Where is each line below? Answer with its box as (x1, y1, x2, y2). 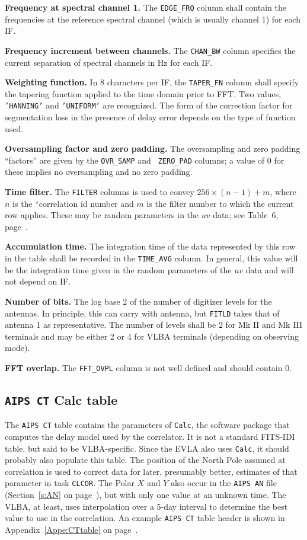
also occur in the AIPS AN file (170, 477, 277, 489)
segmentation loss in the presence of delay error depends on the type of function (5, 111, 296, 123)
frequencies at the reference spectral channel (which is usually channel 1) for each (5, 12, 301, 25)
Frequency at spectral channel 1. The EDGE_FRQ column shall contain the (5, 1, 286, 13)
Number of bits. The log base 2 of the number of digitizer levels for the (5, 295, 272, 307)
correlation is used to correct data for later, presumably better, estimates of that (5, 465, 298, 477)
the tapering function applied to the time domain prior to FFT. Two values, (5, 87, 282, 100)
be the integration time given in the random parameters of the (5, 263, 232, 276)
